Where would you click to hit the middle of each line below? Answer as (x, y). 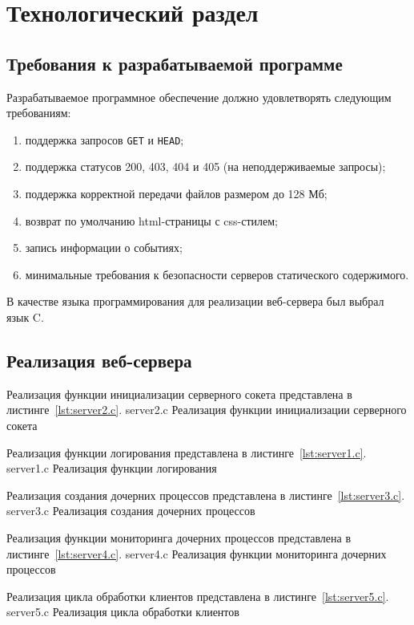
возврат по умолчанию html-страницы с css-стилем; (151, 220)
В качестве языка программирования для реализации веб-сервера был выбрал (195, 301)
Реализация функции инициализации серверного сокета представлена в (179, 394)
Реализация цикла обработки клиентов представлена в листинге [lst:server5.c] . (198, 596)
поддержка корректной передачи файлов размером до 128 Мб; (176, 194)
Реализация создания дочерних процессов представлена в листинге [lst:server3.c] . (206, 495)
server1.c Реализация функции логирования (112, 468)
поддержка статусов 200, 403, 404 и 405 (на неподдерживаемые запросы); (205, 166)
